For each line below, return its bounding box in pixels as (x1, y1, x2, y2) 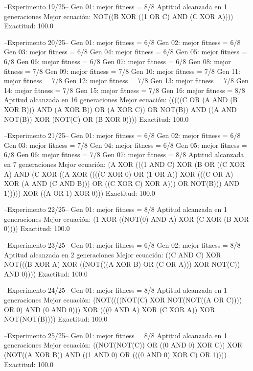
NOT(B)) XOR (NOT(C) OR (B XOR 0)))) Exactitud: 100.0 (4, 114, 189, 124)
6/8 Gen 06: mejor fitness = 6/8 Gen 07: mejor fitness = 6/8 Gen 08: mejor (4, 56, 231, 66)
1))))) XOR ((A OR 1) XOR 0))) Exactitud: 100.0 (4, 187, 155, 198)
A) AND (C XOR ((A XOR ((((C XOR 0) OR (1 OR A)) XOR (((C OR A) (4, 168, 233, 179)
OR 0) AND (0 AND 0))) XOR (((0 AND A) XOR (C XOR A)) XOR (4, 304, 215, 314)
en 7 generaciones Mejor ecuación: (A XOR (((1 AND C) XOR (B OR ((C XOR (4, 159, 245, 169)
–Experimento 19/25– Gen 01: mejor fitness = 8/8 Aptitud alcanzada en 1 (4, 1, 227, 11)
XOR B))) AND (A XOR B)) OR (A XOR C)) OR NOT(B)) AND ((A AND (4, 104, 237, 114)
